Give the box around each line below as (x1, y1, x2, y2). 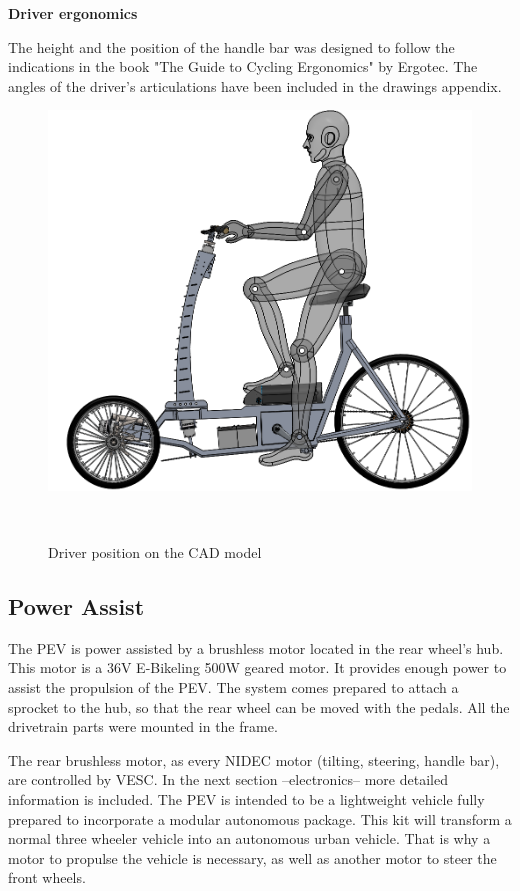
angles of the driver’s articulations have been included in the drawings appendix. (8, 75, 502, 96)
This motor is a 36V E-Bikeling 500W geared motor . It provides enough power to (8, 657, 507, 678)
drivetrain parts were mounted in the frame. (8, 716, 278, 737)
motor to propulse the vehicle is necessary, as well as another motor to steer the (8, 847, 497, 868)
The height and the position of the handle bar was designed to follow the (8, 36, 455, 57)
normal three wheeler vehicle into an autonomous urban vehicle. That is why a (8, 828, 491, 849)
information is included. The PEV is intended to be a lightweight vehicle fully (8, 789, 485, 810)
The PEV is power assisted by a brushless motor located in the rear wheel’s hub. (8, 637, 504, 658)
